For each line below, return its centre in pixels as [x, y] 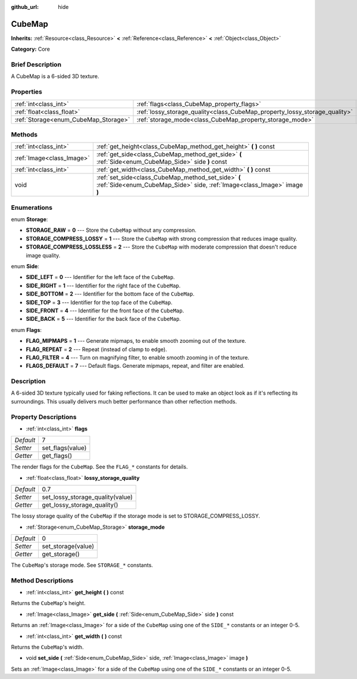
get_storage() [61, 554]
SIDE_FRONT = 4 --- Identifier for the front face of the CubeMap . [105, 311]
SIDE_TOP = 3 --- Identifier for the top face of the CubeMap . [99, 302]
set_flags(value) [64, 448]
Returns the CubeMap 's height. [48, 603]
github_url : [25, 7]
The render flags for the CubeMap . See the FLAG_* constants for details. [99, 467]
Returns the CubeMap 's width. [47, 647]
